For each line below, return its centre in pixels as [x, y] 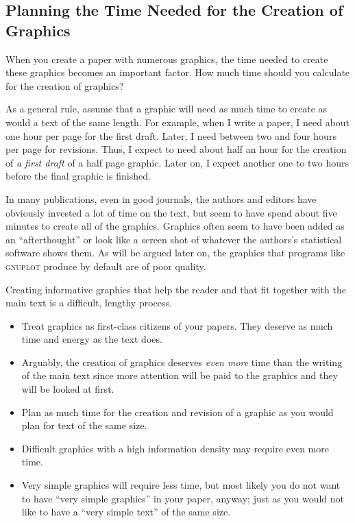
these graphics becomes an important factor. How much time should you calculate [178, 72]
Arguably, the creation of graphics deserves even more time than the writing [182, 362]
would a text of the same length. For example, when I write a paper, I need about [178, 122]
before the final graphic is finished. [78, 176]
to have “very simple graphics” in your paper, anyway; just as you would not [183, 498]
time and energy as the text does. [92, 339]
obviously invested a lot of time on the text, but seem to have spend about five [171, 212]
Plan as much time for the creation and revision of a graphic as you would [177, 412]
